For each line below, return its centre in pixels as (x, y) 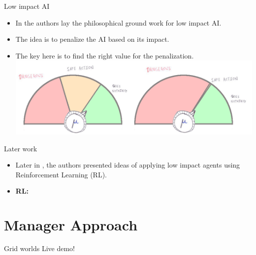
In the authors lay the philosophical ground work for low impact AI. (118, 22)
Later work (21, 148)
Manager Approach (71, 225)
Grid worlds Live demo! (39, 248)
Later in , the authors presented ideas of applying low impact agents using (128, 165)
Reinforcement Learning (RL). (61, 174)
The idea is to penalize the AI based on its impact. (92, 39)
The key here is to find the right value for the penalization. (105, 55)
